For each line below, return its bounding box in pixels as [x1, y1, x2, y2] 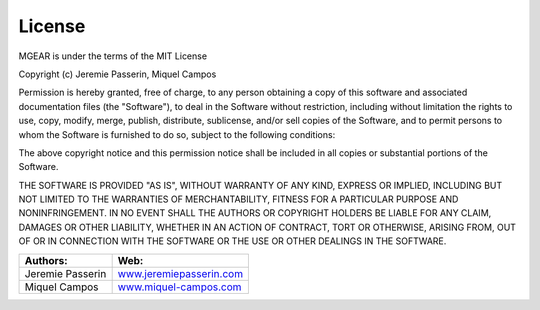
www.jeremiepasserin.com [117, 266, 244, 280]
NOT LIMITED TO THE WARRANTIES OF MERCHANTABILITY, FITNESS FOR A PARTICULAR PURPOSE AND [18, 193, 459, 205]
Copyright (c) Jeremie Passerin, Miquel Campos [18, 68, 217, 80]
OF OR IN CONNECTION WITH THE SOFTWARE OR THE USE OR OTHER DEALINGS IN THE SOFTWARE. [18, 235, 447, 247]
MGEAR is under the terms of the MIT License [18, 50, 208, 62]
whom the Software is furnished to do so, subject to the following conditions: [18, 128, 336, 140]
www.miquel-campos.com [117, 280, 242, 294]
